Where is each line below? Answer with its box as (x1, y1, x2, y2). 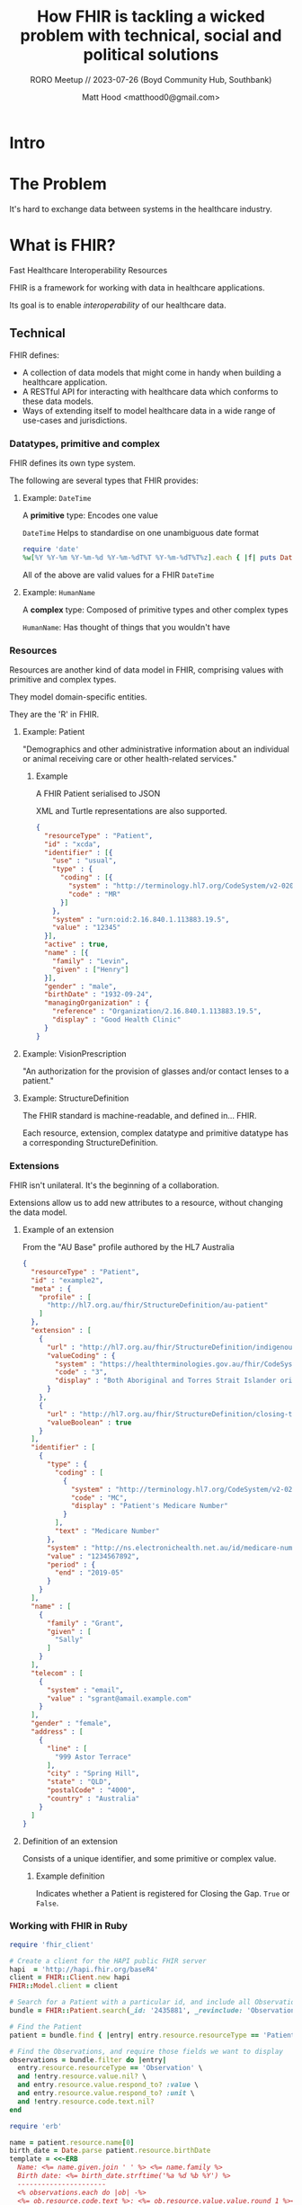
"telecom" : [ (31, 1668, 84, 1678)
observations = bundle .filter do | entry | (9, 2055, 167, 2065)
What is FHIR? (9, 236, 116, 255)
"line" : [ (46, 1744, 88, 1753)
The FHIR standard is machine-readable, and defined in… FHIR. (22, 1110, 257, 1120)
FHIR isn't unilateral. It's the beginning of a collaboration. (9, 1180, 220, 1191)
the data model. (9, 1207, 67, 1218)
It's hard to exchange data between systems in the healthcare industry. (9, 203, 272, 214)
